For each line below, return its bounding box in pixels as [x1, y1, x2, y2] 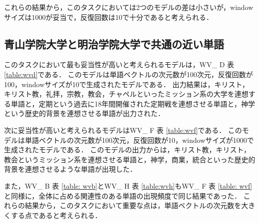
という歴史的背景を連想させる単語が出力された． [4, 108, 165, 118]
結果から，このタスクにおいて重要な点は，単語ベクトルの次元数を [24, 200, 242, 211]
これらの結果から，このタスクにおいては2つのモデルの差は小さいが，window [4, 2, 254, 12]
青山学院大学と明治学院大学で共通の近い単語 [4, 36, 224, 51]
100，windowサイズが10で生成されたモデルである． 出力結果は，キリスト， [4, 79, 249, 89]
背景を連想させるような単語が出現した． [4, 164, 137, 174]
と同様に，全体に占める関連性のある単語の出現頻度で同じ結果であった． [4, 190, 242, 201]
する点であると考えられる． [10, 210, 102, 220]
